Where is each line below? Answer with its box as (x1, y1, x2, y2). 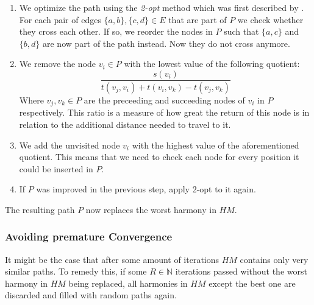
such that (224, 25, 259, 38)
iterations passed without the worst (175, 265, 307, 278)
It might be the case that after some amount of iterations (5, 253, 219, 265)
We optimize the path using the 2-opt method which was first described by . (19, 1, 304, 13)
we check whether (237, 13, 304, 26)
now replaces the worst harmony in (85, 203, 216, 216)
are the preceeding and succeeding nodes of (84, 93, 245, 106)
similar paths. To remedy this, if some (5, 265, 147, 278)
